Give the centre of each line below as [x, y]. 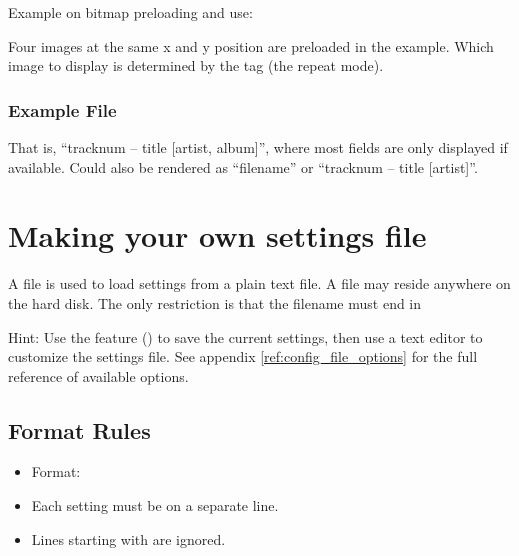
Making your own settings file [217, 235]
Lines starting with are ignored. [128, 538]
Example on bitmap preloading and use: [130, 12]
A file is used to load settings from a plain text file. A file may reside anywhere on [259, 283]
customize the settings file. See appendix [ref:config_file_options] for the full [243, 356]
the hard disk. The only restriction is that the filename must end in [215, 302]
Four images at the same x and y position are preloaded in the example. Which [251, 45]
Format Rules [79, 429]
